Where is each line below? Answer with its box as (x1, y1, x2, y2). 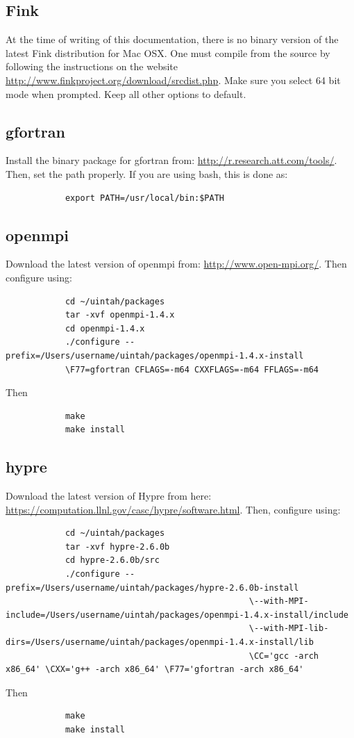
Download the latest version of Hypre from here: (6, 489, 212, 503)
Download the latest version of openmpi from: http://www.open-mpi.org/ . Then (6, 256, 347, 271)
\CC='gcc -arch (248, 650, 319, 661)
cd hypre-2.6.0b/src (65, 555, 160, 566)
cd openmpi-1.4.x (65, 323, 145, 334)
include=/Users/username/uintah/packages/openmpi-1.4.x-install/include (6, 609, 348, 620)
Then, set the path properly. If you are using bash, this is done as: (6, 166, 288, 181)
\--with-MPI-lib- (248, 623, 329, 634)
